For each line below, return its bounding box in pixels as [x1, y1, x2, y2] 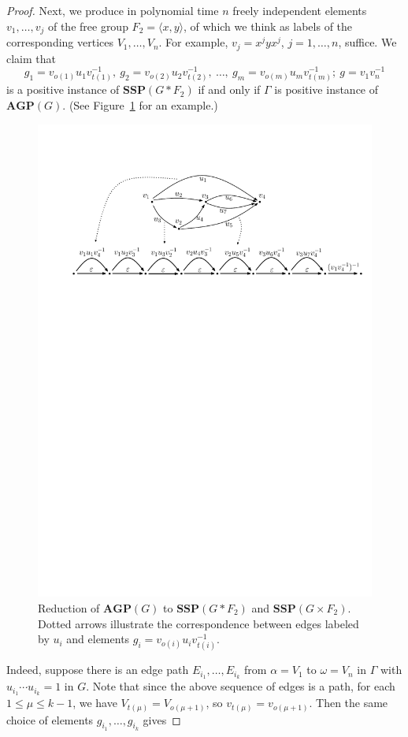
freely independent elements [232, 2, 367, 18]
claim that [6, 50, 56, 66]
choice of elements [6, 711, 94, 728]
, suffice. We [338, 34, 397, 50]
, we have [72, 694, 117, 711]
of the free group [47, 17, 128, 34]
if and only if [198, 81, 261, 98]
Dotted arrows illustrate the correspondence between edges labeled [38, 615, 359, 631]
